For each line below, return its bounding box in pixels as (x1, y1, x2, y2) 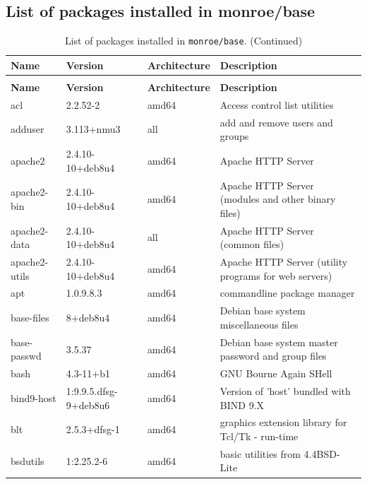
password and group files (219, 348, 327, 363)
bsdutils (11, 453, 44, 468)
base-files (11, 310, 49, 325)
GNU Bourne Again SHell (219, 366, 332, 381)
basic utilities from (219, 446, 301, 461)
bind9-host (11, 390, 56, 405)
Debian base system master (219, 334, 338, 349)
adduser (11, 122, 44, 136)
